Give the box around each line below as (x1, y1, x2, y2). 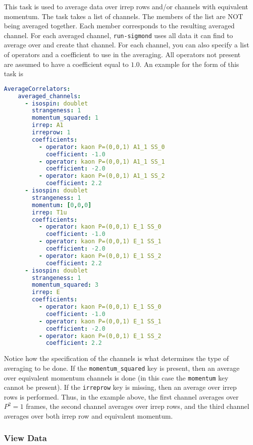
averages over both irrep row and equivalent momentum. (4, 411, 173, 421)
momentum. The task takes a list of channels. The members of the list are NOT (4, 11, 243, 21)
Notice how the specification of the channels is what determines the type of (4, 353, 229, 363)
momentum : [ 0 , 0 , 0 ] (32, 201, 92, 209)
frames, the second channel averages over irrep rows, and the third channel (26, 401, 250, 411)
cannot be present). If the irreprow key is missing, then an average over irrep (4, 382, 237, 392)
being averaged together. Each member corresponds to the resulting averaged (4, 21, 235, 31)
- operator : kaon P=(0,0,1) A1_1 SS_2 (39, 172, 165, 180)
